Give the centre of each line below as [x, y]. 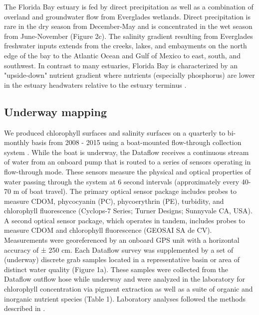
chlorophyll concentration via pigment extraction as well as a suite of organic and [129, 289]
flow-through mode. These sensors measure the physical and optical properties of [128, 171]
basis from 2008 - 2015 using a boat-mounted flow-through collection [136, 142]
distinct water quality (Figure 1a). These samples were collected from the [116, 269]
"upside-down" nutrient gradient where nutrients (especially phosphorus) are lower [129, 75]
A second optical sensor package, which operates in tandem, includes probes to [125, 220]
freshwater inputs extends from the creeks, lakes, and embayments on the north [126, 46]
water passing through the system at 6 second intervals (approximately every [122, 181]
